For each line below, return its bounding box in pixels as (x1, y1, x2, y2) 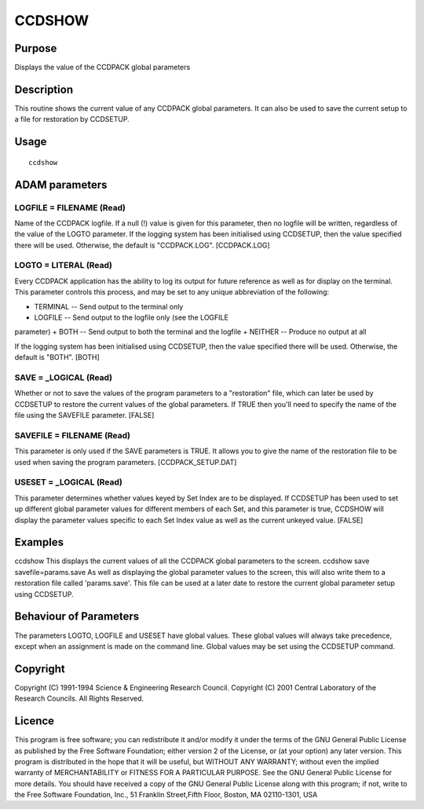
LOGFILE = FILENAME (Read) (14, 202, 126, 213)
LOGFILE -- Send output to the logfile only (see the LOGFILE (34, 313, 229, 322)
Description (14, 82, 74, 96)
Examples (14, 536, 64, 549)
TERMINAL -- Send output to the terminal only (34, 302, 184, 311)
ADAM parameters (14, 178, 108, 192)
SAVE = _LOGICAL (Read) (14, 372, 113, 383)
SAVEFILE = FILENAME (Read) (14, 430, 131, 441)
